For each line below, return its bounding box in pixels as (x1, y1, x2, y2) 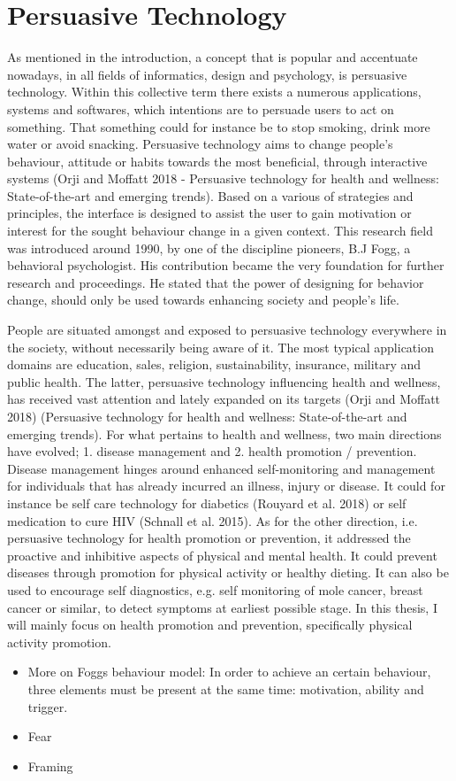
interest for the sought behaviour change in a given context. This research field (7, 221, 433, 240)
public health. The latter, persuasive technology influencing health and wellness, (7, 372, 441, 390)
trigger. (27, 697, 68, 715)
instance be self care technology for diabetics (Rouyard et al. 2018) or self (7, 493, 407, 512)
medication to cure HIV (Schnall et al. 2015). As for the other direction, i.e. (7, 511, 418, 530)
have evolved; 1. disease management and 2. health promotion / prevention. (7, 442, 417, 460)
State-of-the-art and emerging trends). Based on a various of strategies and (7, 186, 414, 205)
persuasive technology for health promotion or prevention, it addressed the (7, 529, 411, 547)
